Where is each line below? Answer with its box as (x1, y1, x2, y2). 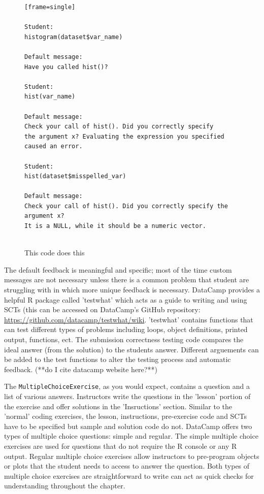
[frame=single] (24, 4, 76, 11)
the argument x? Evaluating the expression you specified (24, 133, 224, 140)
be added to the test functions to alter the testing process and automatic (4, 354, 231, 365)
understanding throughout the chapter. (4, 480, 125, 491)
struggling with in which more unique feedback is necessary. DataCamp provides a (4, 284, 260, 295)
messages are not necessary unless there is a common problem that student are (4, 274, 249, 285)
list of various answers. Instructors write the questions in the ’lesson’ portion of (4, 391, 251, 402)
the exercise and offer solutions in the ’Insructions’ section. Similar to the (4, 401, 232, 411)
